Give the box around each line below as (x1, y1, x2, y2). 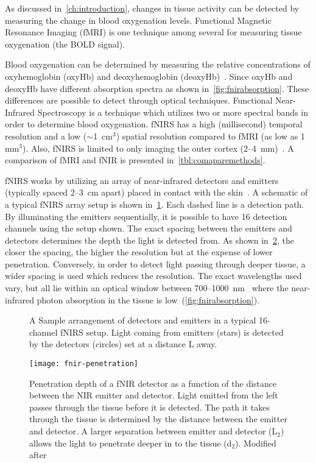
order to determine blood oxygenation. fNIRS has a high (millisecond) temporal (5, 118, 303, 130)
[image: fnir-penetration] (29, 359, 138, 369)
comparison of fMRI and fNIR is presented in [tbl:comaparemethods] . (5, 154, 265, 166)
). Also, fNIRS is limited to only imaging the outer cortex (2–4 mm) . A (23, 141, 294, 154)
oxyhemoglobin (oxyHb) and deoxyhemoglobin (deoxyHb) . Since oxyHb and (5, 69, 293, 82)
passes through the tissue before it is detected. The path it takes (29, 400, 270, 413)
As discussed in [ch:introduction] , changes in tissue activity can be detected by (5, 2, 300, 14)
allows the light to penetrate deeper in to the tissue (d (29, 436, 232, 449)
